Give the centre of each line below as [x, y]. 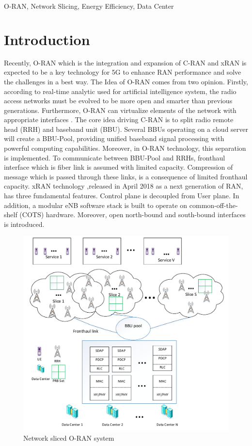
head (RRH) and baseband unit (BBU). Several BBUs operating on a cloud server [126, 129]
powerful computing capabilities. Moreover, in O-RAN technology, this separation [125, 148]
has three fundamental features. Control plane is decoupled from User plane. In [122, 196]
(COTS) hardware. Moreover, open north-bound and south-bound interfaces [133, 215]
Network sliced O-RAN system [69, 438]
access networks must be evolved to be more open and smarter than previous [118, 101]
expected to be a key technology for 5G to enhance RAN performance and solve [123, 72]
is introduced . [24, 224]
